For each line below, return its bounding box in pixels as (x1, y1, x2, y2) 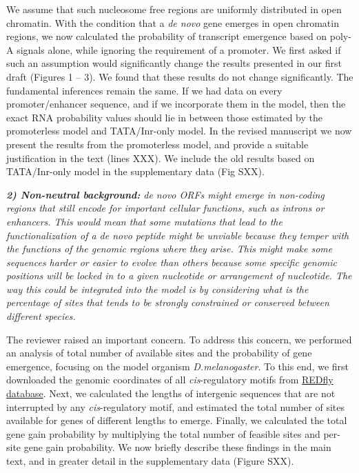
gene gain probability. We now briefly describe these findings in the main (23, 440, 331, 454)
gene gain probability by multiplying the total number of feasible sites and (6, 426, 320, 441)
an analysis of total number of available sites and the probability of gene (6, 345, 312, 360)
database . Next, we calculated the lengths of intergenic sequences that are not (6, 386, 336, 401)
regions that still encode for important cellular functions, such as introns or (6, 201, 325, 215)
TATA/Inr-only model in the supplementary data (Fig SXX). (6, 164, 265, 179)
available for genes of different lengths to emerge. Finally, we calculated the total (6, 413, 347, 427)
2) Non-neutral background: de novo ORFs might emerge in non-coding (6, 187, 325, 201)
